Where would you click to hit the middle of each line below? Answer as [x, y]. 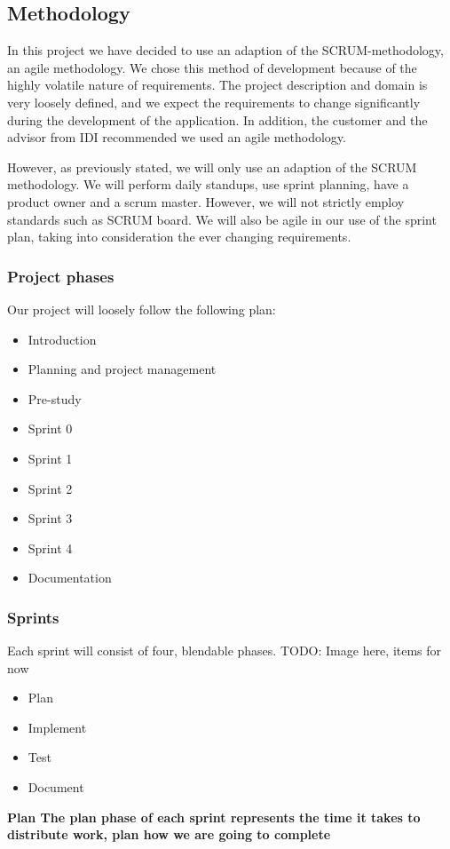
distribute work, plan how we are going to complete [169, 834]
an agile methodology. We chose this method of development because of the [212, 67]
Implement [57, 727]
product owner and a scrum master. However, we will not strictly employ [206, 201]
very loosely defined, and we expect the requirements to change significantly [214, 102]
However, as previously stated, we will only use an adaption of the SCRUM [212, 167]
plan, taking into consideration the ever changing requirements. [179, 237]
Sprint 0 [50, 428]
